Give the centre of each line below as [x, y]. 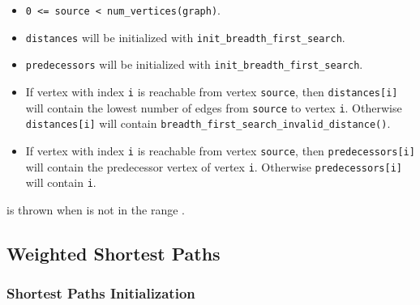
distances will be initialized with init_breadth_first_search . [185, 37]
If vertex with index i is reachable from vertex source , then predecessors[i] [220, 150]
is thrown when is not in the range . [96, 209]
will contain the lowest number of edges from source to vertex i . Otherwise [214, 107]
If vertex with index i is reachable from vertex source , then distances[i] [212, 91]
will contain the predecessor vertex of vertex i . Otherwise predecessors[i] [214, 166]
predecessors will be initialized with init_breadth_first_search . [194, 64]
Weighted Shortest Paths [114, 253]
